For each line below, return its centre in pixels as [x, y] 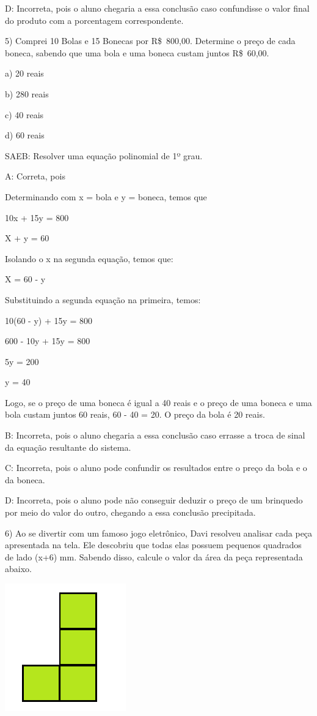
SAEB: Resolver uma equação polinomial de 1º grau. [104, 155]
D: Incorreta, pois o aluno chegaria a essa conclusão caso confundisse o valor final [157, 8]
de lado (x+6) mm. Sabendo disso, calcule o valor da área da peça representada [154, 556]
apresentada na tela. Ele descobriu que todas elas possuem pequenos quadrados [153, 545]
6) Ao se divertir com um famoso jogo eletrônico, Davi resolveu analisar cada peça [159, 533]
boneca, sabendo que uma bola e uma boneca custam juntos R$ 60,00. [137, 52]
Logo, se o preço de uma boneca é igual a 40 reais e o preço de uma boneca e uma [158, 402]
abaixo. [18, 569]
